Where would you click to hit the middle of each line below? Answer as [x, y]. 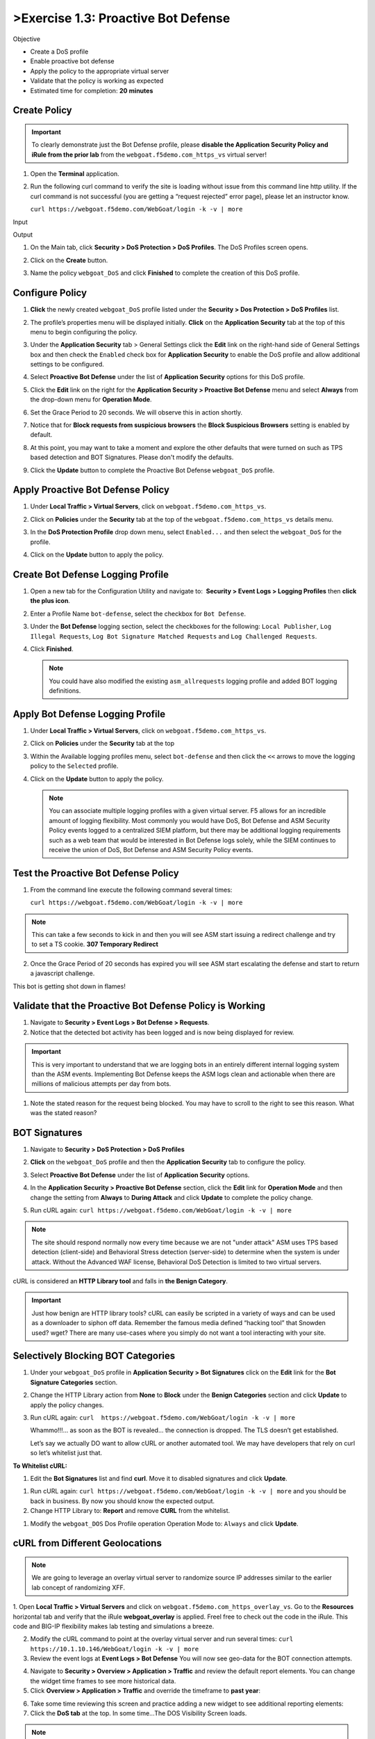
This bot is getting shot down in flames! [69, 986]
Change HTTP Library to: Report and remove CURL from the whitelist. [130, 1511]
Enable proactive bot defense [72, 61]
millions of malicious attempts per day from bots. [101, 1084]
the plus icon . [50, 601]
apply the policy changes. [67, 1404]
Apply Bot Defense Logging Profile [89, 714]
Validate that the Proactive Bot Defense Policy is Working [139, 1006]
